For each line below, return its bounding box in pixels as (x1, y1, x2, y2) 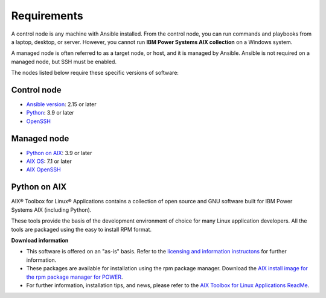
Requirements (11, 9, 84, 22)
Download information (11, 236, 69, 244)
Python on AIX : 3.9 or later (26, 149, 92, 156)
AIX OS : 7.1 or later (26, 157, 72, 165)
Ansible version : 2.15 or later (26, 101, 97, 108)
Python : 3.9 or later (26, 109, 75, 116)
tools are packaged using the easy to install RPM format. (11, 226, 152, 233)
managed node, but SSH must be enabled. (11, 58, 117, 65)
